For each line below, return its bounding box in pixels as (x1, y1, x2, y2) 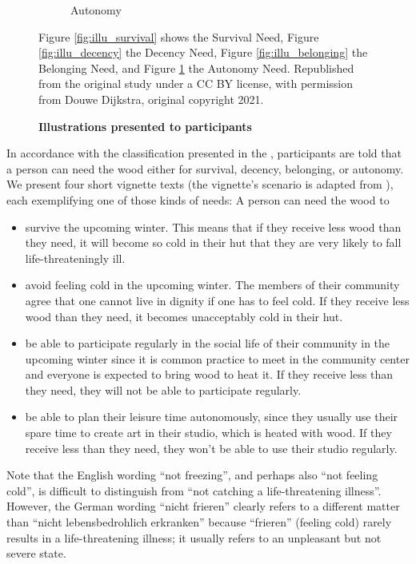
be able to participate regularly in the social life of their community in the (25, 335, 390, 352)
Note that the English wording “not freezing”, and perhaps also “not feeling (6, 467, 378, 483)
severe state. (6, 545, 66, 562)
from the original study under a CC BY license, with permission (38, 75, 354, 92)
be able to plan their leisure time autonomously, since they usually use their (25, 408, 398, 425)
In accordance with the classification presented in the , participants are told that (6, 145, 402, 161)
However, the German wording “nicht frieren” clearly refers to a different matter (6, 498, 400, 514)
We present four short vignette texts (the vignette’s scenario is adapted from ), (6, 176, 394, 193)
